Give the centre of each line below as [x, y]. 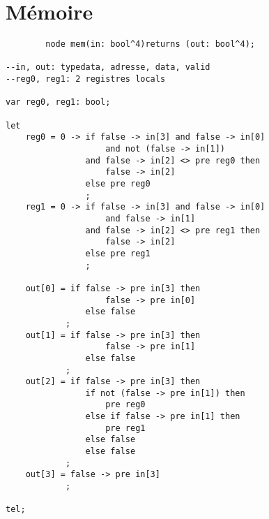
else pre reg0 [118, 184]
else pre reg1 [118, 253]
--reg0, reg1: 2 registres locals [86, 79]
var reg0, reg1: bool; [58, 102]
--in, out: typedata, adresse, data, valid [108, 67]
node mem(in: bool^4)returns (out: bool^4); [150, 44]
